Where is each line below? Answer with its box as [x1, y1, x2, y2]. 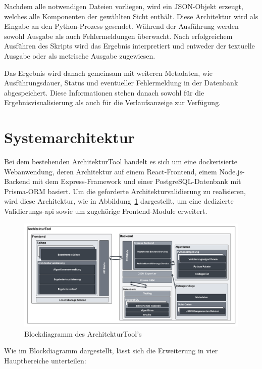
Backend [4, 176, 30, 187]
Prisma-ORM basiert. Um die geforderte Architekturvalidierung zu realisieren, [4, 186, 246, 196]
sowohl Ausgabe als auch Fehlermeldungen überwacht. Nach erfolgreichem [4, 30, 233, 41]
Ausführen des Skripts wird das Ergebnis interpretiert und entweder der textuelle [4, 40, 255, 51]
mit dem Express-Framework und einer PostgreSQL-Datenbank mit [32, 176, 241, 187]
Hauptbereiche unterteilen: [4, 355, 86, 365]
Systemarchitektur [4, 127, 135, 148]
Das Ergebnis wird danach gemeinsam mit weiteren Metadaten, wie [4, 67, 213, 78]
